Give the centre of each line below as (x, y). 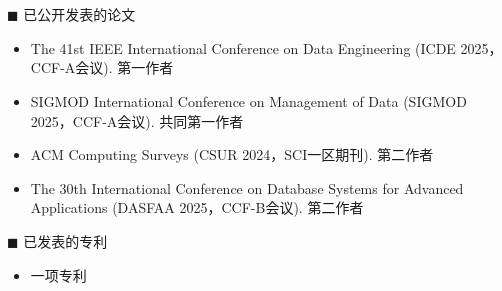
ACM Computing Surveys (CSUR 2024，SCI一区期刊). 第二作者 (232, 154)
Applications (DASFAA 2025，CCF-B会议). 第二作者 (197, 207)
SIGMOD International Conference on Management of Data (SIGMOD (248, 100)
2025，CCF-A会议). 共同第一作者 (137, 120)
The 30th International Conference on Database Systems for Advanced (247, 187)
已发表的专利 (65, 240)
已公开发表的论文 (79, 14)
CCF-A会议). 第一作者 (102, 67)
